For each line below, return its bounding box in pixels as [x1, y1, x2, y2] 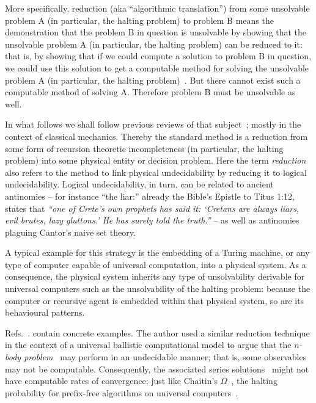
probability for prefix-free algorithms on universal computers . [5, 386, 238, 399]
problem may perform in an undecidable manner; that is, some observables [24, 350, 307, 363]
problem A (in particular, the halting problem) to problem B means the [5, 13, 274, 26]
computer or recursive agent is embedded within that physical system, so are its [5, 294, 304, 307]
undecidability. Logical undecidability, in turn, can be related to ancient [5, 178, 274, 191]
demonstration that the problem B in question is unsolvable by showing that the [5, 26, 307, 38]
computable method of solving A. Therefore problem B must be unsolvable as [5, 85, 296, 98]
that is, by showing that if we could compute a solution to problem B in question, [5, 49, 312, 62]
